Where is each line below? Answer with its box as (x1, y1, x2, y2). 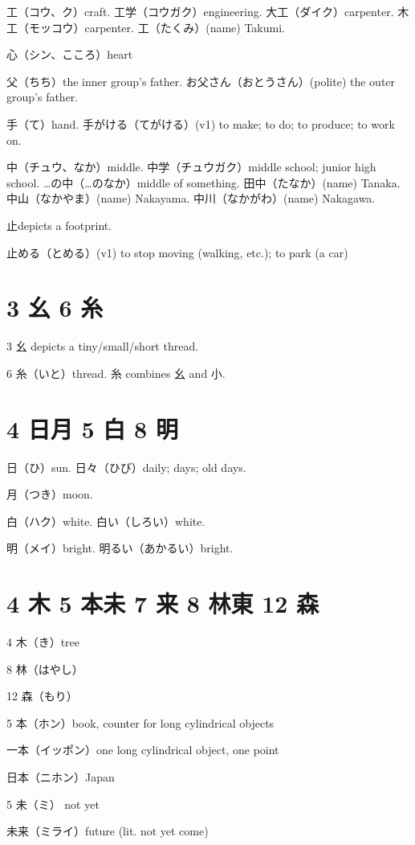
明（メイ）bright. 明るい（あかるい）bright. (6, 539, 234, 556)
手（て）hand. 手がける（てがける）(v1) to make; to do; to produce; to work (6, 115, 395, 132)
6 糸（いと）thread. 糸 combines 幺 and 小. (6, 364, 226, 381)
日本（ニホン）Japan (6, 769, 115, 786)
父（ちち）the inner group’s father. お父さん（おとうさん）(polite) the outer (6, 72, 396, 89)
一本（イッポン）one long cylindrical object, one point (6, 741, 279, 758)
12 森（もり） (6, 687, 78, 704)
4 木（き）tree (6, 634, 80, 650)
